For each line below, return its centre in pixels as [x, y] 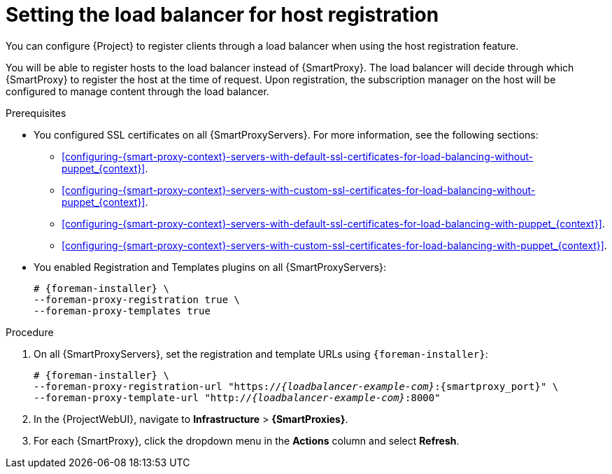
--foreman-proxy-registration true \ [137, 299]
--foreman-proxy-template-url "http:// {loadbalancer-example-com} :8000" [237, 397]
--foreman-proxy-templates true [122, 311]
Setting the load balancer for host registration [222, 15]
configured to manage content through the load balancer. [137, 91]
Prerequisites [36, 113]
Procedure [30, 332]
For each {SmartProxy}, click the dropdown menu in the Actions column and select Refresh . [247, 440]
